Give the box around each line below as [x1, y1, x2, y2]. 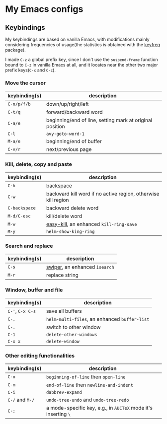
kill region [46, 196, 69, 203]
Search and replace [5, 242, 53, 249]
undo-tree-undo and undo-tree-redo [46, 396, 129, 403]
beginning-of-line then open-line [46, 373, 126, 380]
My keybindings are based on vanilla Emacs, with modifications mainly [5, 36, 150, 42]
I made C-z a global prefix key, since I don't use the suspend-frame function [5, 57, 158, 63]
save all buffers [46, 308, 82, 315]
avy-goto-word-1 [46, 131, 84, 137]
